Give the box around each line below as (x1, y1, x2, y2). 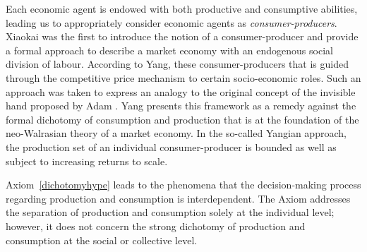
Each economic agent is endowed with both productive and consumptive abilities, (6, 1, 358, 16)
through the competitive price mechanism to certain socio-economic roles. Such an (6, 70, 361, 85)
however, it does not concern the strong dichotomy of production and (6, 218, 306, 233)
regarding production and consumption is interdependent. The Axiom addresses (6, 191, 351, 205)
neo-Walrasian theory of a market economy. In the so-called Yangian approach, (6, 126, 347, 140)
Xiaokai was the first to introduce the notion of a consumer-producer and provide (6, 29, 359, 44)
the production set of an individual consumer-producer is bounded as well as (6, 139, 337, 154)
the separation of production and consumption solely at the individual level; (6, 205, 335, 220)
